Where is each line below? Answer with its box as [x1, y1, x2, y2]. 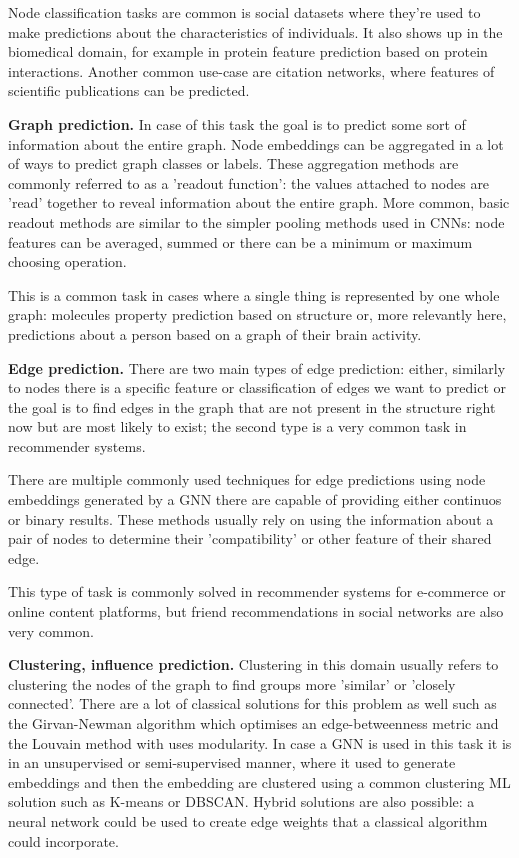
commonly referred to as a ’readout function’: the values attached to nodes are [8, 172, 490, 193]
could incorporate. [8, 830, 119, 851]
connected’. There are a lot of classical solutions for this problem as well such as [8, 693, 497, 714]
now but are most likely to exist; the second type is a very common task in [8, 416, 467, 437]
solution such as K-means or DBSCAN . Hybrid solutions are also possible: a [8, 791, 475, 812]
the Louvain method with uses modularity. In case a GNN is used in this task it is [8, 732, 512, 753]
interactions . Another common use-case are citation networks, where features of [8, 60, 495, 81]
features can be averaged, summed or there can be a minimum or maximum [8, 231, 473, 252]
